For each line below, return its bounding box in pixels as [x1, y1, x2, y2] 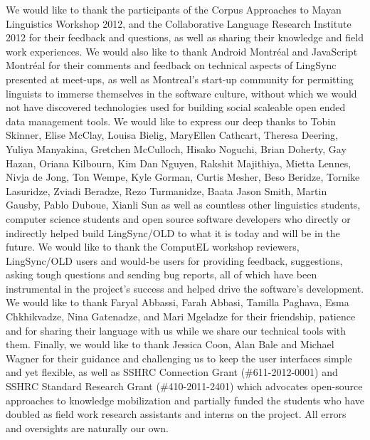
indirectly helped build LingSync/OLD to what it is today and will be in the [6, 225, 340, 240]
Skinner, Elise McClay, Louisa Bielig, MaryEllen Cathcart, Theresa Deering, [6, 127, 338, 142]
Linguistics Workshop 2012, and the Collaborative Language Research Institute [6, 16, 351, 31]
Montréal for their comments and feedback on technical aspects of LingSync [6, 58, 337, 73]
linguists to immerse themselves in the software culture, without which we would [6, 85, 357, 100]
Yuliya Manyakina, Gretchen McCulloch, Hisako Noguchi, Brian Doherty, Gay [6, 141, 347, 156]
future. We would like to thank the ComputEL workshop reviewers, [6, 239, 300, 254]
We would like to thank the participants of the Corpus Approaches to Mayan [6, 2, 342, 16]
